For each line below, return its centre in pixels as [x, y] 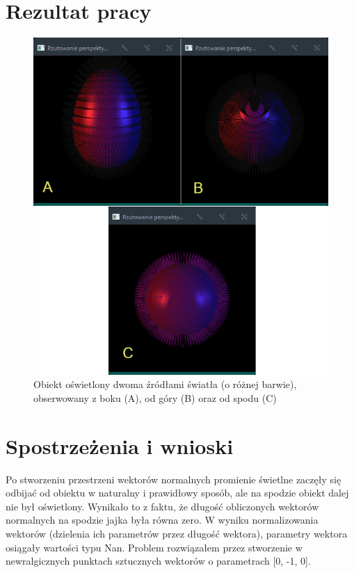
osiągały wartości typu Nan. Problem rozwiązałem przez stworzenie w [154, 547]
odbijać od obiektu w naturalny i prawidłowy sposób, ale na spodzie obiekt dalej [177, 493]
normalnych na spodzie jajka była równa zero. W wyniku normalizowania [162, 520]
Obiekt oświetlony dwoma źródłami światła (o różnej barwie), [165, 384]
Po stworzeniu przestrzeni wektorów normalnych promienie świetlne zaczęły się [174, 479]
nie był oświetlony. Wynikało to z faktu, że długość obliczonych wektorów [162, 506]
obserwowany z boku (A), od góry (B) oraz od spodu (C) [155, 397]
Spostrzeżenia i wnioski [120, 445]
